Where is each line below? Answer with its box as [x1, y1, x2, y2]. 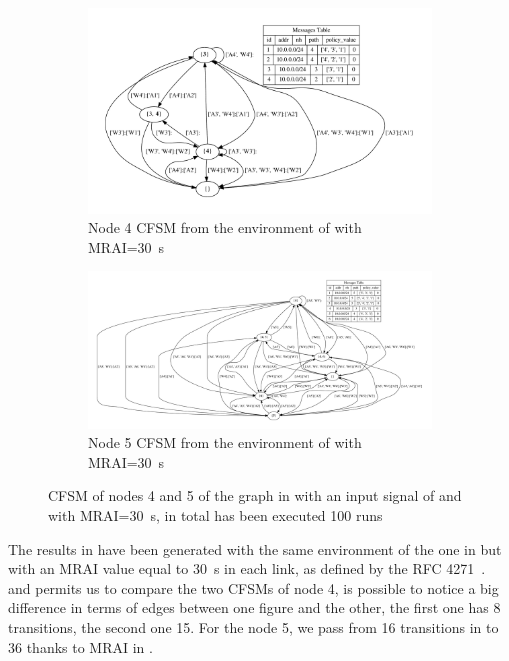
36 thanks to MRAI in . [8, 636, 153, 657]
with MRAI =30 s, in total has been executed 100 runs [48, 504, 383, 525]
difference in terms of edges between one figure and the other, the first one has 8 [8, 597, 501, 618]
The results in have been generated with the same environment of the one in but [8, 538, 502, 559]
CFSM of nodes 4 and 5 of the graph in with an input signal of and [48, 485, 462, 506]
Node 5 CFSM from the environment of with [88, 432, 362, 453]
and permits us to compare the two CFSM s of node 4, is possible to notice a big [8, 577, 499, 598]
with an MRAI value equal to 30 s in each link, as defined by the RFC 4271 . [8, 558, 486, 579]
